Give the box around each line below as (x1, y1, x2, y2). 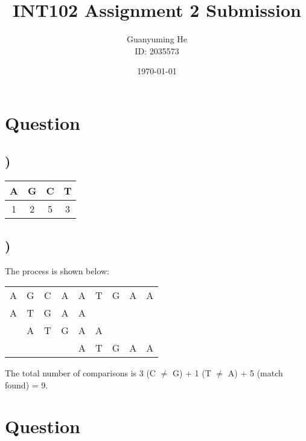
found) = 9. (5, 378, 48, 391)
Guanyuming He (126, 33, 188, 45)
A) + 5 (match (228, 367, 283, 379)
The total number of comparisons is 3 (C (5, 367, 156, 379)
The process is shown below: (5, 264, 109, 277)
